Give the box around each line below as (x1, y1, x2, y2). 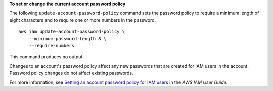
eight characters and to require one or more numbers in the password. (9, 17, 156, 23)
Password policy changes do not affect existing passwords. (9, 70, 133, 76)
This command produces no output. (9, 54, 84, 60)
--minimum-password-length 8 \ (28, 36, 107, 41)
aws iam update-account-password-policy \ (18, 29, 125, 35)
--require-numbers (28, 43, 75, 48)
